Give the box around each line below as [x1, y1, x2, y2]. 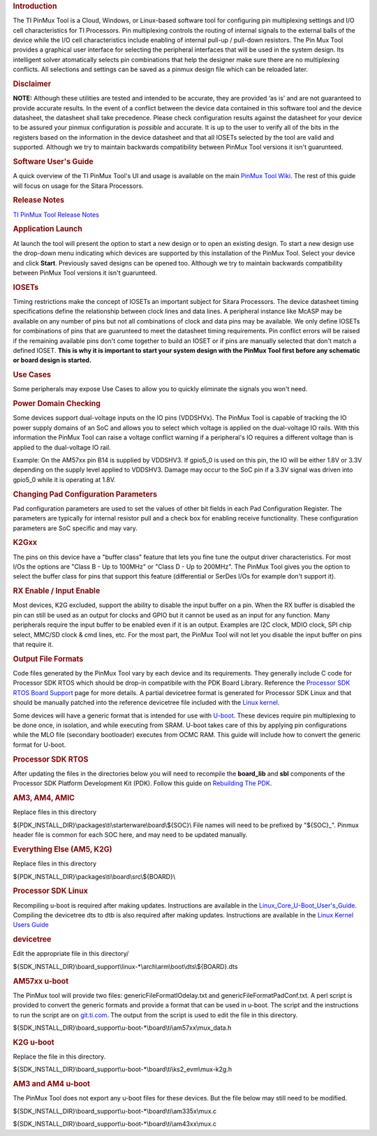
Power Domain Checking [13, 399, 101, 409]
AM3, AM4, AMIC [13, 793, 75, 803]
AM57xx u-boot [13, 976, 69, 986]
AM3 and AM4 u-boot [13, 1079, 91, 1089]
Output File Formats [13, 654, 84, 664]
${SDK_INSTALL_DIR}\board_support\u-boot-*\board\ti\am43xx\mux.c [13, 1120, 216, 1128]
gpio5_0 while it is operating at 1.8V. [13, 475, 116, 483]
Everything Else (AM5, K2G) [13, 844, 112, 854]
